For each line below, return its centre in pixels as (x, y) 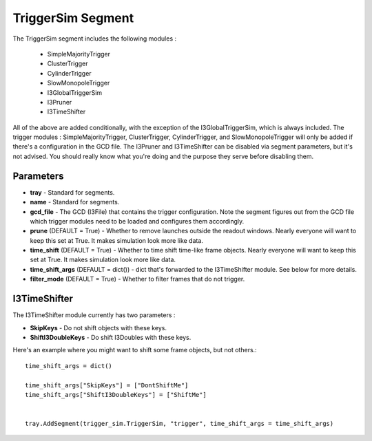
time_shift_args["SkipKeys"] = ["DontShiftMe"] (107, 385)
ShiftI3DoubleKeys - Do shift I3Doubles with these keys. (111, 337)
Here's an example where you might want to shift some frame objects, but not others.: (135, 350)
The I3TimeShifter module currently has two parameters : (94, 315)
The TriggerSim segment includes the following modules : (95, 39)
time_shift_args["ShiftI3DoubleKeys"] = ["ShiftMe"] (116, 395)
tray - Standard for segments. (72, 192)
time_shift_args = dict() (69, 366)
